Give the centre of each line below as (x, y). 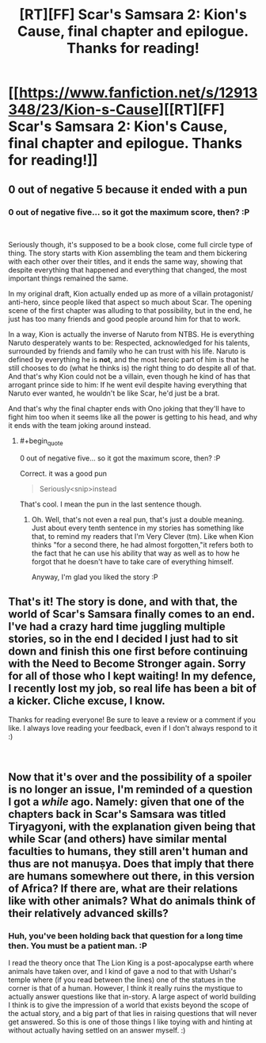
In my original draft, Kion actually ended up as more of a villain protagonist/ (131, 293)
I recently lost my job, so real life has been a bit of (133, 688)
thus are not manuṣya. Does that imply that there (131, 863)
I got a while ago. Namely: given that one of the (127, 802)
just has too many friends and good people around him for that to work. (125, 319)
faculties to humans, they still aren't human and (128, 851)
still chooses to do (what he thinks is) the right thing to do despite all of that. (132, 368)
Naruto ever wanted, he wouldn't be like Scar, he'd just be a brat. (114, 393)
